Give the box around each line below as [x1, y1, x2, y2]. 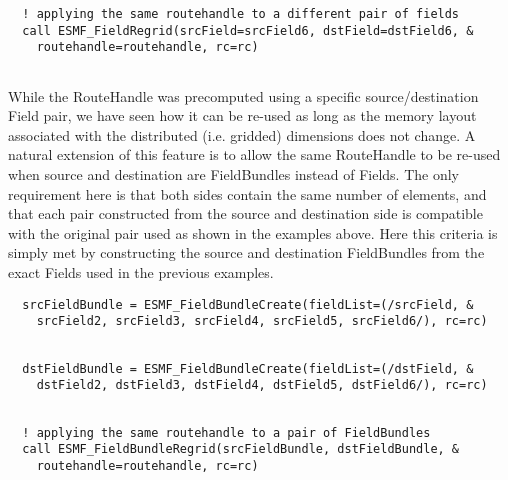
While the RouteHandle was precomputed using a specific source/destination [8, 85, 479, 106]
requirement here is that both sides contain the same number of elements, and [8, 183, 487, 204]
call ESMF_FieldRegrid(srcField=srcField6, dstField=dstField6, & [22, 23, 474, 38]
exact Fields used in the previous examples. [8, 261, 274, 282]
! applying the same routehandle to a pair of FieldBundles [22, 425, 431, 440]
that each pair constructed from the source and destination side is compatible [8, 203, 483, 224]
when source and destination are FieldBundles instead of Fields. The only [8, 164, 460, 184]
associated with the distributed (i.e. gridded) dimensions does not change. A [8, 124, 476, 145]
